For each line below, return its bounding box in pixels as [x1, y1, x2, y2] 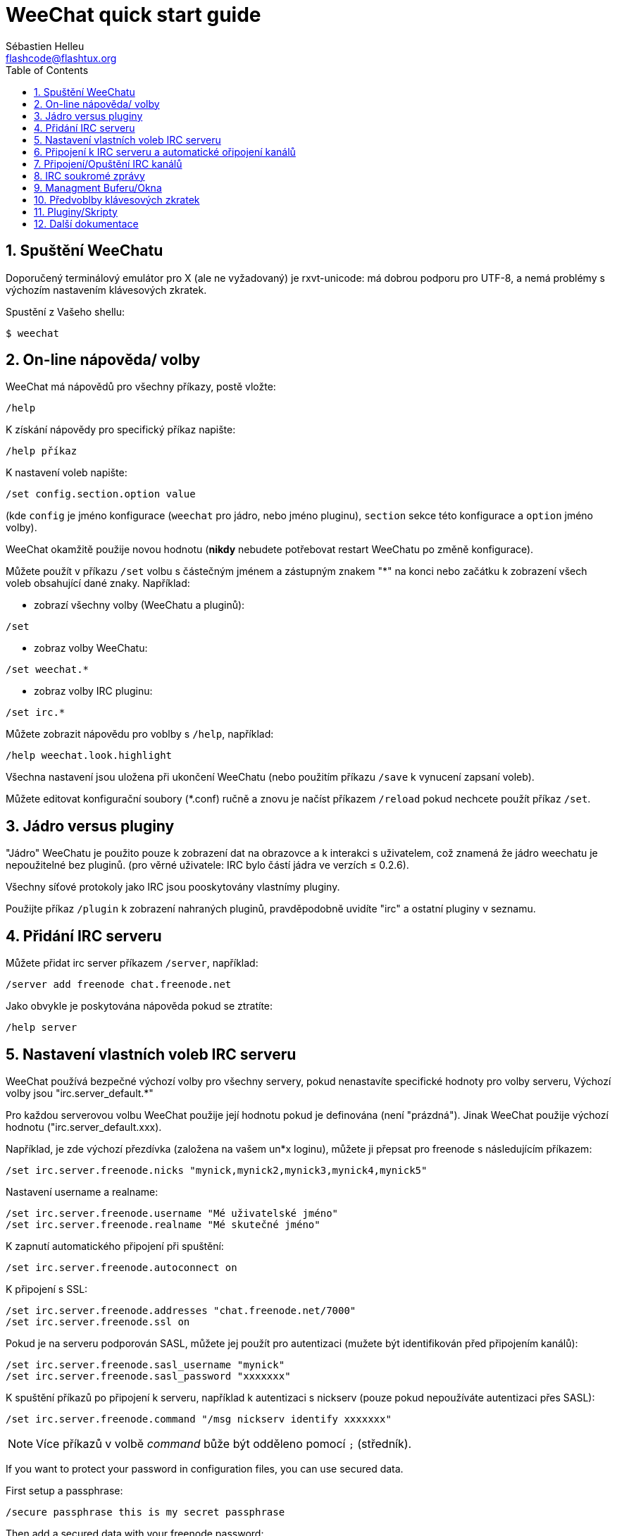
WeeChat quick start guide [6, 3, 261, 27]
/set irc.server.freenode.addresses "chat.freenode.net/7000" [6, 1304, 356, 1316]
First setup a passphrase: [6, 1484, 123, 1497]
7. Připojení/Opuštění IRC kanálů [34, 157, 182, 170]
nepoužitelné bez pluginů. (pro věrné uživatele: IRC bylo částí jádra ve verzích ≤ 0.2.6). [6, 859, 409, 872]
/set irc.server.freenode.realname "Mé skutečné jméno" [6, 1218, 320, 1230]
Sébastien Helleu [6, 39, 85, 52]
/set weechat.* [6, 664, 89, 676]
